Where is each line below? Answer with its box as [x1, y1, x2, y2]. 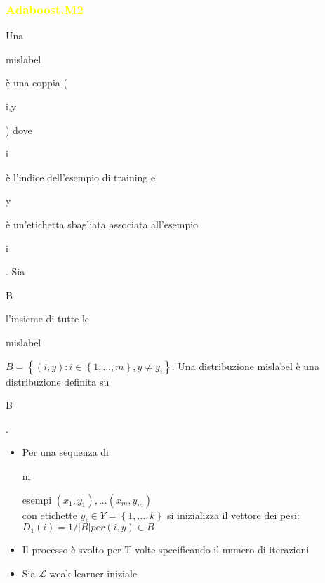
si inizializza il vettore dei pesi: [166, 507, 300, 522]
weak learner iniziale [49, 565, 138, 580]
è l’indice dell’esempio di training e [6, 169, 156, 184]
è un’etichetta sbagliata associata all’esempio [6, 216, 199, 231]
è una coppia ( [6, 75, 67, 90]
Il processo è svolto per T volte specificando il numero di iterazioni [22, 542, 310, 557]
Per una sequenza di [22, 445, 109, 459]
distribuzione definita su [6, 374, 110, 388]
